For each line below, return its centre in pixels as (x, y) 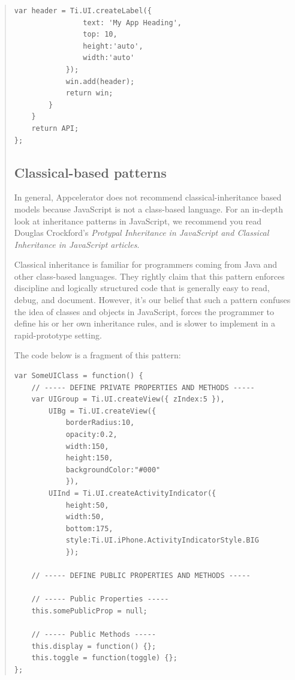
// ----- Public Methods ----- (94, 635)
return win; (89, 93)
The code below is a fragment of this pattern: (97, 355)
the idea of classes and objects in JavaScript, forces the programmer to (144, 311)
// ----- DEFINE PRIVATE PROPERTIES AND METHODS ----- (143, 387)
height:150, (89, 458)
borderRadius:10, (100, 423)
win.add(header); (100, 81)
